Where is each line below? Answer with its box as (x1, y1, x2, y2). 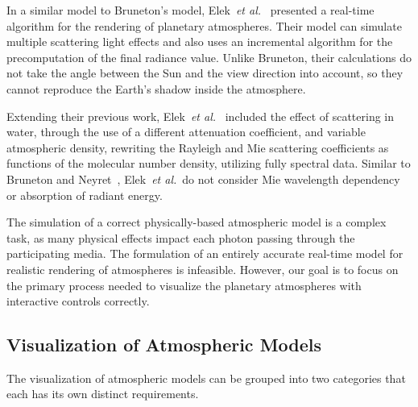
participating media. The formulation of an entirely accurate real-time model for (6, 245, 404, 262)
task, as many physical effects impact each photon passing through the (6, 229, 355, 246)
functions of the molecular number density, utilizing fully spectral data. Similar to (6, 155, 411, 172)
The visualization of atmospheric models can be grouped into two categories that (6, 369, 406, 386)
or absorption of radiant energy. (6, 186, 163, 203)
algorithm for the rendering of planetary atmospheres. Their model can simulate (6, 17, 402, 34)
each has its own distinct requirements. (6, 385, 199, 402)
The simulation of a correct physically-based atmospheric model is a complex (6, 214, 387, 230)
